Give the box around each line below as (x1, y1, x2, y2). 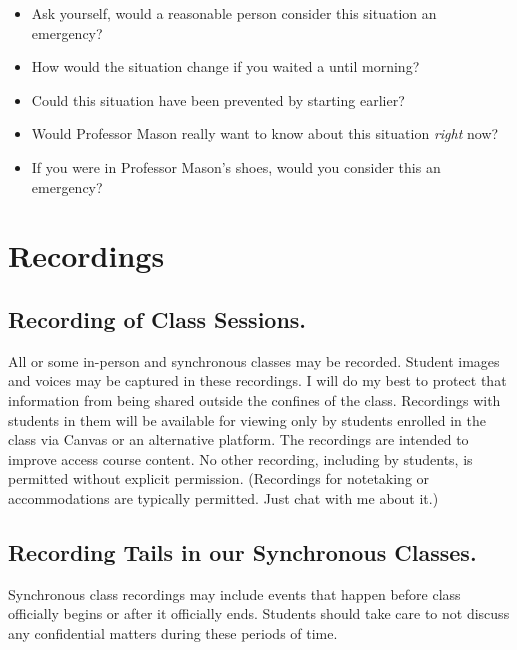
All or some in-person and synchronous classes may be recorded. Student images (8, 350, 500, 371)
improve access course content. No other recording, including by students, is (8, 448, 473, 469)
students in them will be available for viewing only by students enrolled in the (8, 409, 486, 430)
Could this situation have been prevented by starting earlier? (31, 89, 405, 110)
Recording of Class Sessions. (8, 303, 307, 334)
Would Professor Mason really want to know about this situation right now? (31, 123, 499, 144)
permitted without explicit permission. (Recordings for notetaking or (8, 468, 430, 489)
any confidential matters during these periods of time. (8, 622, 338, 643)
